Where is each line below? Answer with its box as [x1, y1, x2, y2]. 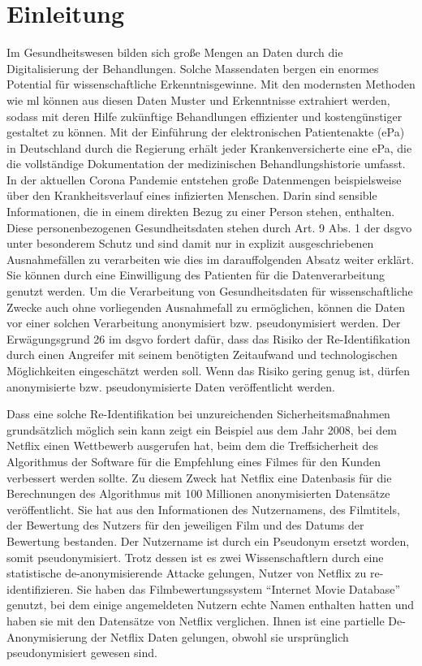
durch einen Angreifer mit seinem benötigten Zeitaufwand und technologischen [6, 346, 398, 363]
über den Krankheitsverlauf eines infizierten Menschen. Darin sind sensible [6, 187, 377, 204]
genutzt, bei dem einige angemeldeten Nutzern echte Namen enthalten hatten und [6, 596, 415, 613]
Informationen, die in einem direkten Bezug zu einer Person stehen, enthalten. [6, 203, 395, 220]
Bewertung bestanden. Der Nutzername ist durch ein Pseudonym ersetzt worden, [6, 532, 410, 549]
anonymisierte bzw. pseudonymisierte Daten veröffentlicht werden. [6, 378, 336, 395]
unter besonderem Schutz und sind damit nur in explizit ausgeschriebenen [6, 235, 374, 252]
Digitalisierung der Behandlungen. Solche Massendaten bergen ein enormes [6, 59, 379, 76]
